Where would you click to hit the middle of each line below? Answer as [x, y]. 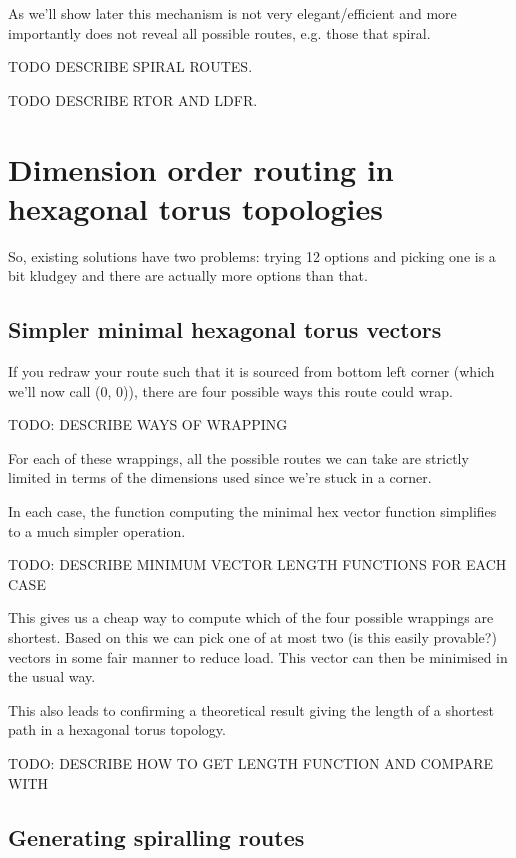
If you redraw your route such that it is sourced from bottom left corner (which [251, 371]
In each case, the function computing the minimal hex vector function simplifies [252, 511]
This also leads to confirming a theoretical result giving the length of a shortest [251, 709]
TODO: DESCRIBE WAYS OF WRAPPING [148, 424]
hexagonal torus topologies [195, 207]
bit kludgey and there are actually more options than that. [188, 275]
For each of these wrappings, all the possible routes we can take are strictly [238, 457]
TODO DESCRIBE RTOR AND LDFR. [133, 99]
